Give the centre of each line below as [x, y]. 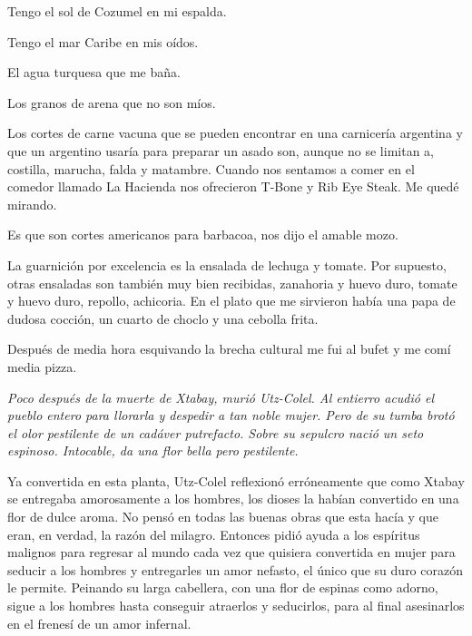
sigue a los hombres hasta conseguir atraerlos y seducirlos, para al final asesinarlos [236, 606]
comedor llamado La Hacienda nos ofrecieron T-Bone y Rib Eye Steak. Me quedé [233, 186]
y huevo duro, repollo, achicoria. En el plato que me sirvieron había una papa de [231, 301]
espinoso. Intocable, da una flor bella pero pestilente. [153, 450]
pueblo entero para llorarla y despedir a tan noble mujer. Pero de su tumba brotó [231, 415]
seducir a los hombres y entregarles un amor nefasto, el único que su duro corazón [235, 569]
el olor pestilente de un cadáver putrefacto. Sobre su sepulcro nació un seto [216, 432]
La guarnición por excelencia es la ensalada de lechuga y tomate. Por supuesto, [227, 264]
